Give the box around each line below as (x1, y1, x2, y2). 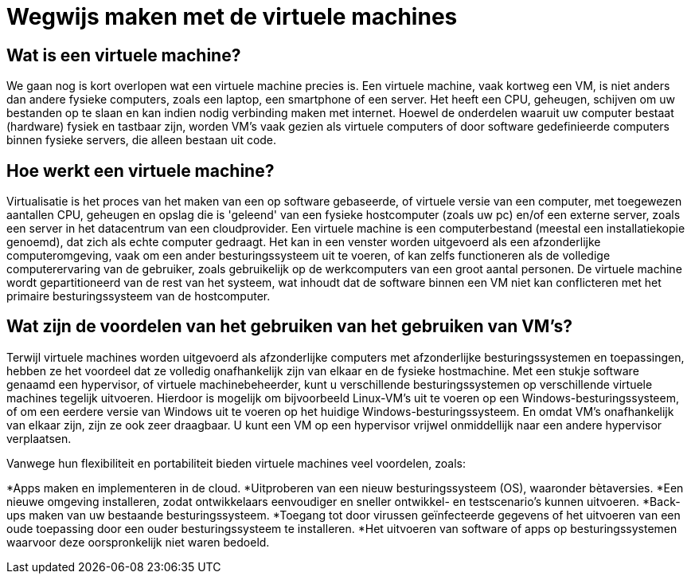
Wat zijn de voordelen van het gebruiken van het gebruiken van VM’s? (6, 316, 573, 337)
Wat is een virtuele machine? (6, 45, 241, 65)
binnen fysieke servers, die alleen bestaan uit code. (6, 133, 277, 147)
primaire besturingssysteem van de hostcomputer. (6, 289, 271, 304)
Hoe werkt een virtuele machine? (6, 160, 275, 181)
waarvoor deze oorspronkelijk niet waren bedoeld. (6, 535, 270, 549)
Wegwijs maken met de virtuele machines (6, 3, 458, 30)
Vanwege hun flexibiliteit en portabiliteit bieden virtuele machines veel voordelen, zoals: (6, 456, 467, 470)
